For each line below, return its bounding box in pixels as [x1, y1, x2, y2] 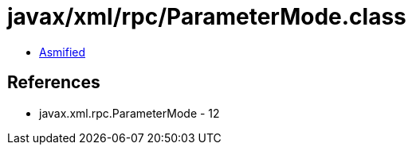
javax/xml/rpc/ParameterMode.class [7, 3, 406, 30]
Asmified [39, 45, 86, 59]
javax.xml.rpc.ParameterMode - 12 [39, 106, 220, 120]
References [7, 72, 100, 93]
